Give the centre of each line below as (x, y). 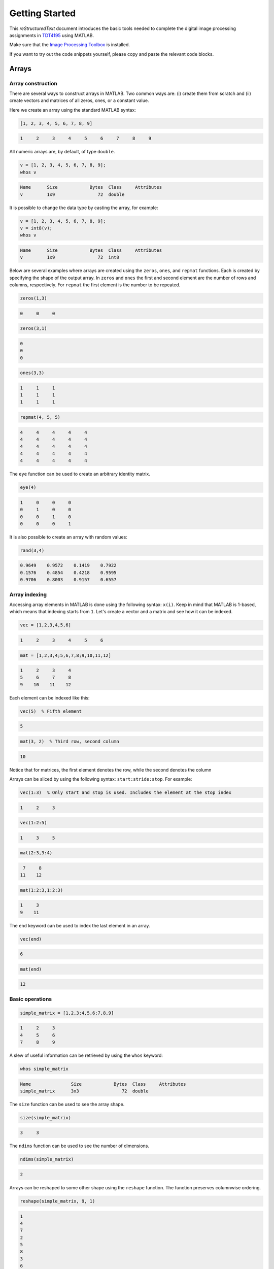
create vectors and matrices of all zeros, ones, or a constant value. (79, 101)
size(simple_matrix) (45, 1117)
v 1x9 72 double (72, 194)
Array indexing (28, 594)
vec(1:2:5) (33, 823)
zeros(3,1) (33, 328)
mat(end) (31, 969)
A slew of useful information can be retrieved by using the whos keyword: (86, 1055)
